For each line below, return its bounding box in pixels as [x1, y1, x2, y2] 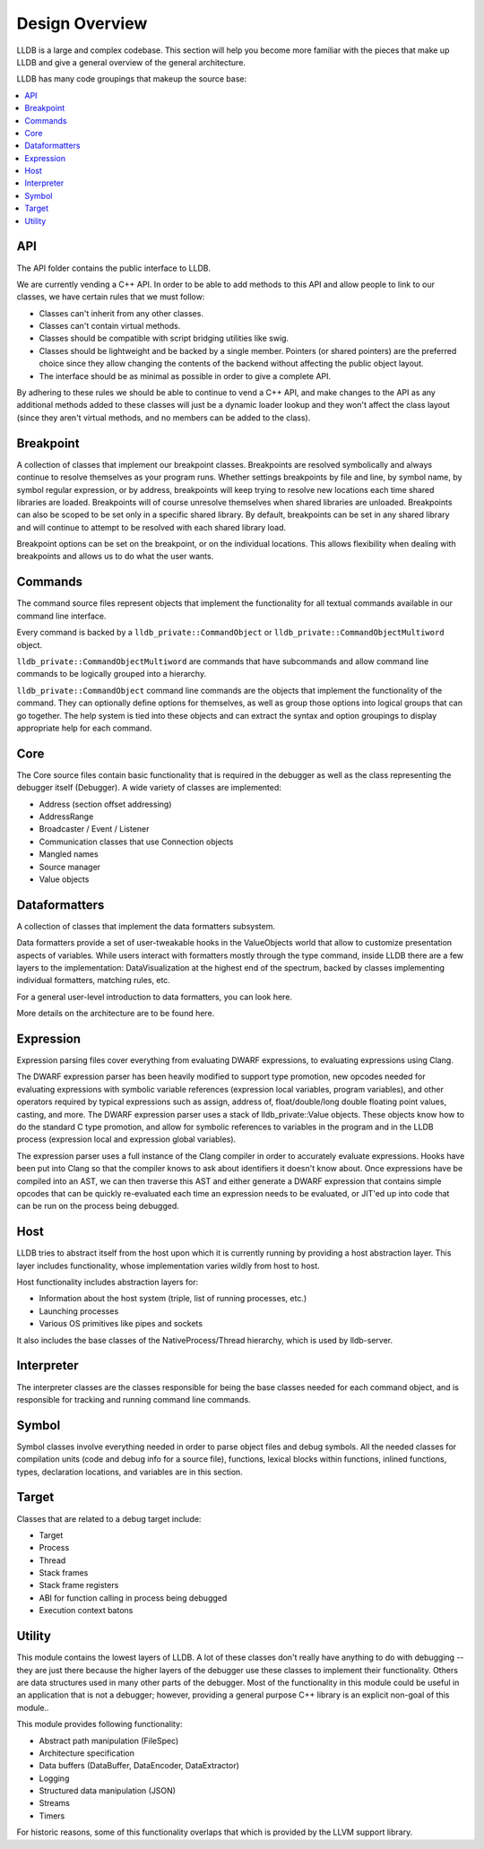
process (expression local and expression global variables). [16, 1134, 237, 1145]
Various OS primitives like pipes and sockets [39, 1318, 203, 1329]
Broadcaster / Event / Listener [39, 824, 150, 834]
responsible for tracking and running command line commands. [16, 1394, 251, 1404]
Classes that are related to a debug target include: [16, 1513, 202, 1524]
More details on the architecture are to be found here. [16, 1008, 215, 1019]
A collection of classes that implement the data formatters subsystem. [16, 920, 275, 931]
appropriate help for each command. [16, 722, 152, 733]
